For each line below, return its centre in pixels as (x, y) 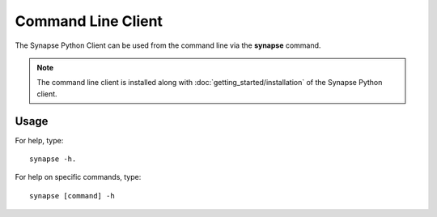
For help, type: (39, 140)
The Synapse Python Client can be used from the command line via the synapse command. (168, 45)
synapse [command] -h (72, 196)
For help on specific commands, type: (78, 177)
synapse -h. (53, 159)
